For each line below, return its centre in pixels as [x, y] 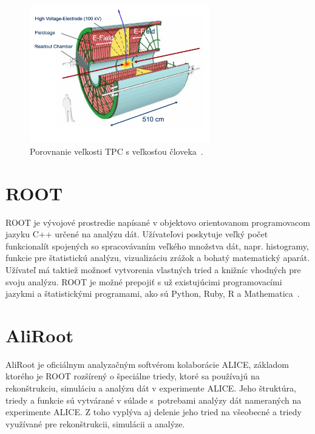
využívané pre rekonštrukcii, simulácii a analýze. [95, 423]
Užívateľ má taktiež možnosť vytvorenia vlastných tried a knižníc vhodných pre [153, 269]
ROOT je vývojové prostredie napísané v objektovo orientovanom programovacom [158, 222]
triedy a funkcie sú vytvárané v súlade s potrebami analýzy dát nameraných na [154, 400]
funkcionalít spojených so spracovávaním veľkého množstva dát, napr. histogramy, [157, 246]
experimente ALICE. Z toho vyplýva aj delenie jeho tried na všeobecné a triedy [154, 412]
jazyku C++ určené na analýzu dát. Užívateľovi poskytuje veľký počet [137, 234]
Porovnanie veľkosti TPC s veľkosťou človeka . [117, 151]
